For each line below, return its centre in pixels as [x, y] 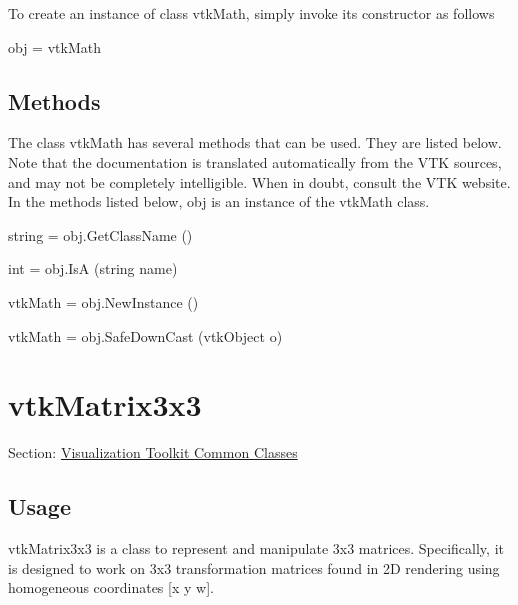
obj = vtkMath [54, 46]
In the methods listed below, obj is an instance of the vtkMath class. [219, 201]
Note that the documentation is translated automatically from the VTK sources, [255, 161]
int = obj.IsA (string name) [93, 268]
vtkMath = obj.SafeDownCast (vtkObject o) [145, 335]
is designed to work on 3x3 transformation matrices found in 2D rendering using [254, 567]
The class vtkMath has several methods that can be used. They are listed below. [255, 142]
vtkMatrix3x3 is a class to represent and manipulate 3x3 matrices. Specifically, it [256, 548]
